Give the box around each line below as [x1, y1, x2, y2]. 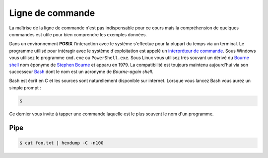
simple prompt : [9, 84, 42, 90]
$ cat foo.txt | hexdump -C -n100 [19, 140, 104, 146]
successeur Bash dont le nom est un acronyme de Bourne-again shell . [9, 69, 153, 75]
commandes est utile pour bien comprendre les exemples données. [9, 31, 147, 37]
